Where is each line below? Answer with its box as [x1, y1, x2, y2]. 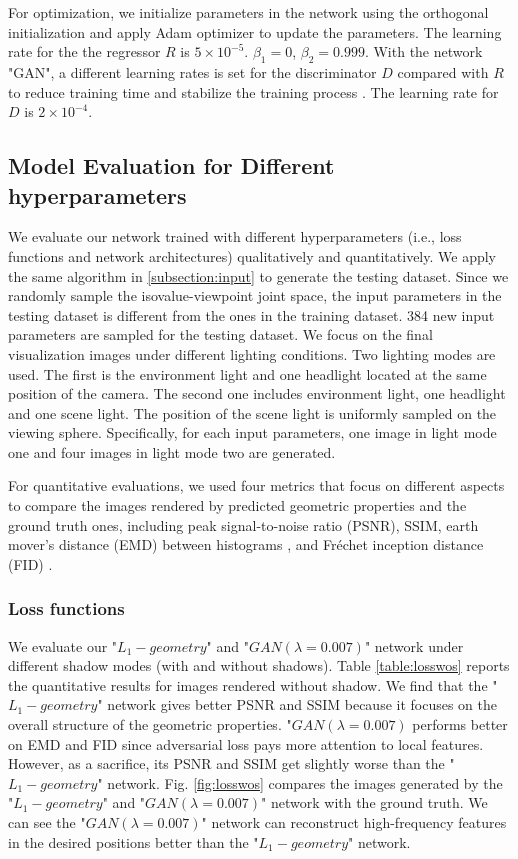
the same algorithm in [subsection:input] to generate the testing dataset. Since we [8, 265, 509, 286]
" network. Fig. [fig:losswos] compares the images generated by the [97, 772, 503, 793]
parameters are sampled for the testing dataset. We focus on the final [8, 324, 433, 345]
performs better [412, 714, 508, 735]
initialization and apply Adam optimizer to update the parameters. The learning [8, 21, 502, 42]
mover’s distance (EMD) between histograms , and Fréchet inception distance [8, 534, 484, 555]
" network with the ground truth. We [261, 792, 488, 813]
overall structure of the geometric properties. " [8, 714, 292, 735]
